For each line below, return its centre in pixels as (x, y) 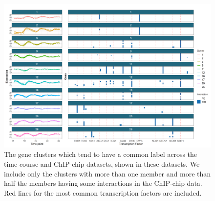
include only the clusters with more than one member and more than (107, 173)
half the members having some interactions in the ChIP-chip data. (103, 183)
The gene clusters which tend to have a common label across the (101, 154)
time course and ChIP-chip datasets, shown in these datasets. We (102, 163)
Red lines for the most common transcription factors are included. (103, 192)
